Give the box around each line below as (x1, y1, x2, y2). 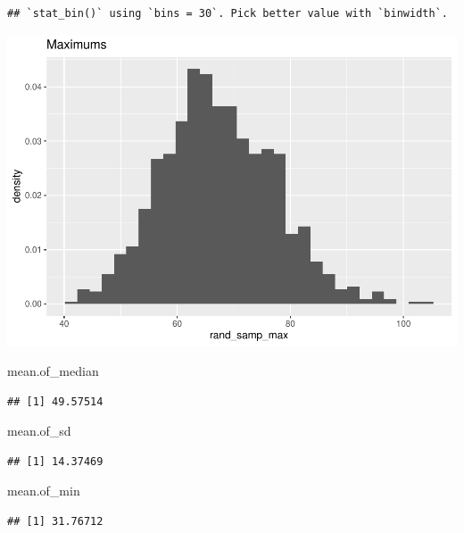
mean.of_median (7, 362, 99, 380)
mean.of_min (7, 481, 80, 500)
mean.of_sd (7, 421, 71, 440)
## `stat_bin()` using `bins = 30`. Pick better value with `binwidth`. (7, 7, 448, 20)
